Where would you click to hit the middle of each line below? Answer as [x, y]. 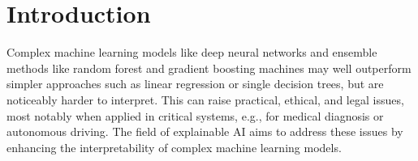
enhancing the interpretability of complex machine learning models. [174, 147]
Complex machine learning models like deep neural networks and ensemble [192, 52]
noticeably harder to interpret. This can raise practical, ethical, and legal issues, [205, 99]
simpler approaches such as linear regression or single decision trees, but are [195, 84]
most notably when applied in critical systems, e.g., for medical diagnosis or [195, 115]
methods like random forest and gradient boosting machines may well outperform [209, 68]
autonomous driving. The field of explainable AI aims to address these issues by [205, 131]
